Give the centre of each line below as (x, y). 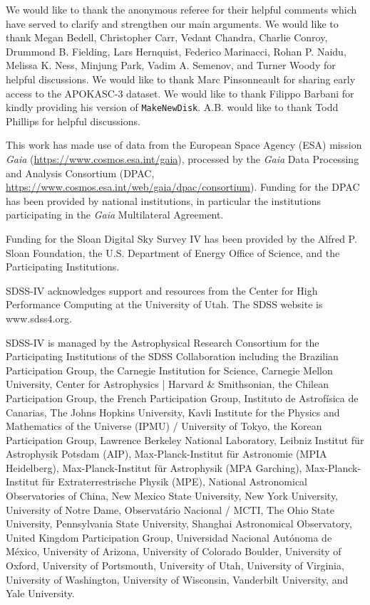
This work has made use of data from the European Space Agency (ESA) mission (184, 145)
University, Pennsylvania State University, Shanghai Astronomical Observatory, (179, 524)
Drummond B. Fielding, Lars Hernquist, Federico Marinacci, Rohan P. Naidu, (176, 51)
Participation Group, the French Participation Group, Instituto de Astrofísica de (182, 398)
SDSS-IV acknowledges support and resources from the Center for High (162, 290)
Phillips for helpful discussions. (73, 121)
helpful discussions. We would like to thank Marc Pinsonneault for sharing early (181, 79)
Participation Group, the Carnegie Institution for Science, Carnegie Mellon (169, 370)
